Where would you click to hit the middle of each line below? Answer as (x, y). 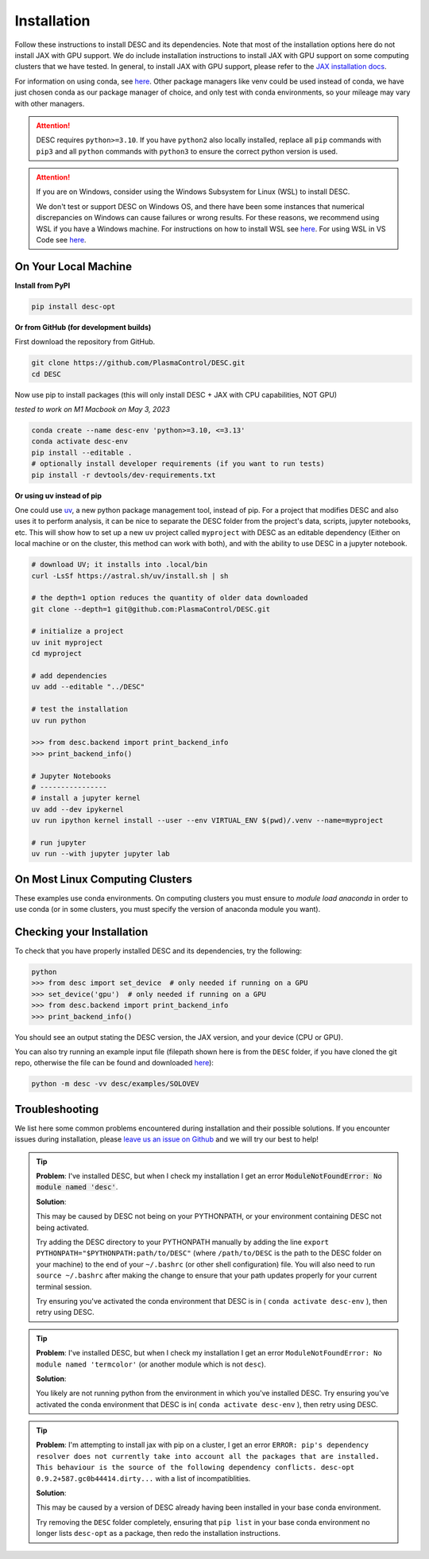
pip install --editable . (82, 452)
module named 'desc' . (77, 1187)
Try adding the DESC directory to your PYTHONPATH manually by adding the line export (183, 1242)
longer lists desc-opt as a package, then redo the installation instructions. (158, 1534)
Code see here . (61, 240)
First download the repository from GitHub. (85, 342)
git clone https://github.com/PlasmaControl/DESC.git (138, 363)
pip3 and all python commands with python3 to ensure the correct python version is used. (187, 151)
